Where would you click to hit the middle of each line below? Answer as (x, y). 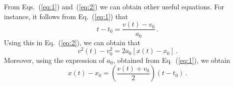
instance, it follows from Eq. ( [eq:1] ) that (66, 16)
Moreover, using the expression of (54, 60)
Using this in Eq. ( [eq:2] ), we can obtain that (72, 42)
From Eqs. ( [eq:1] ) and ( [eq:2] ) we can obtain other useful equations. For (114, 6)
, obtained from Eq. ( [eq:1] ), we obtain (171, 60)
